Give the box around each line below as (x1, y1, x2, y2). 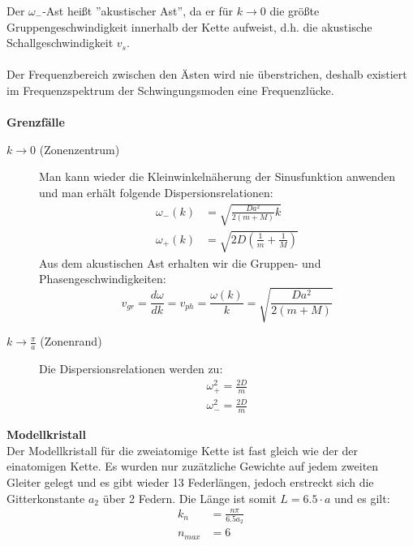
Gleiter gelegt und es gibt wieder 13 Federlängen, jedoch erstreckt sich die (6, 474, 374, 490)
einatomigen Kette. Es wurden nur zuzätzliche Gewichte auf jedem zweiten (6, 458, 379, 475)
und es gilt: (334, 489, 390, 506)
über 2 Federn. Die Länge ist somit (102, 489, 277, 506)
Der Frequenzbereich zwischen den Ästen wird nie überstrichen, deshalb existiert (6, 66, 407, 83)
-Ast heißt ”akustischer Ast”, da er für (42, 2, 234, 19)
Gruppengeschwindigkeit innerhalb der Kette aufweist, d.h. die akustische (6, 18, 372, 35)
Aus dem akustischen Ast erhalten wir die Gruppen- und (39, 254, 321, 271)
